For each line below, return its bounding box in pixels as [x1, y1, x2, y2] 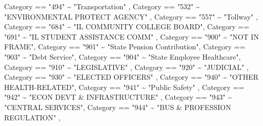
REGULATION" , [4, 112, 60, 122]
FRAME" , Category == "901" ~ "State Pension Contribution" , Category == [4, 41, 246, 52]
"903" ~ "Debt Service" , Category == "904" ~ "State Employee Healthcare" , [4, 51, 241, 62]
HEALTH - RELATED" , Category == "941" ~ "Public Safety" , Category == [4, 81, 245, 92]
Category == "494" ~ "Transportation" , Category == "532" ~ [4, 1, 200, 11]
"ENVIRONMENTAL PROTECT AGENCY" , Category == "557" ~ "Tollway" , [4, 11, 258, 22]
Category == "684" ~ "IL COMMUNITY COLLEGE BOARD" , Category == [4, 21, 250, 32]
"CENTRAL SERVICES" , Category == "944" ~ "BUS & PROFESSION [4, 101, 231, 112]
